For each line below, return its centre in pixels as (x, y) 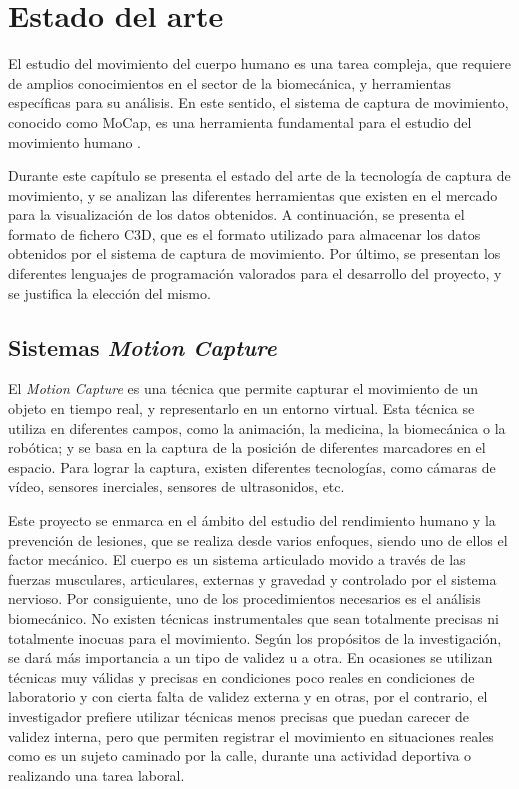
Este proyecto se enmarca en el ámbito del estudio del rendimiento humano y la (252, 520)
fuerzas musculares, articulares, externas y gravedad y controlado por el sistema (252, 578)
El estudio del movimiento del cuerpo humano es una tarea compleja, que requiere (259, 63)
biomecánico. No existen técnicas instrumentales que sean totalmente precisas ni (253, 617)
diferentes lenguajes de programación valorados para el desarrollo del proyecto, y (255, 273)
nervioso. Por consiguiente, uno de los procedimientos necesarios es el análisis (244, 598)
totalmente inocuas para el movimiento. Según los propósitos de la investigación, (255, 637)
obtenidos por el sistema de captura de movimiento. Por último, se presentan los (254, 253)
